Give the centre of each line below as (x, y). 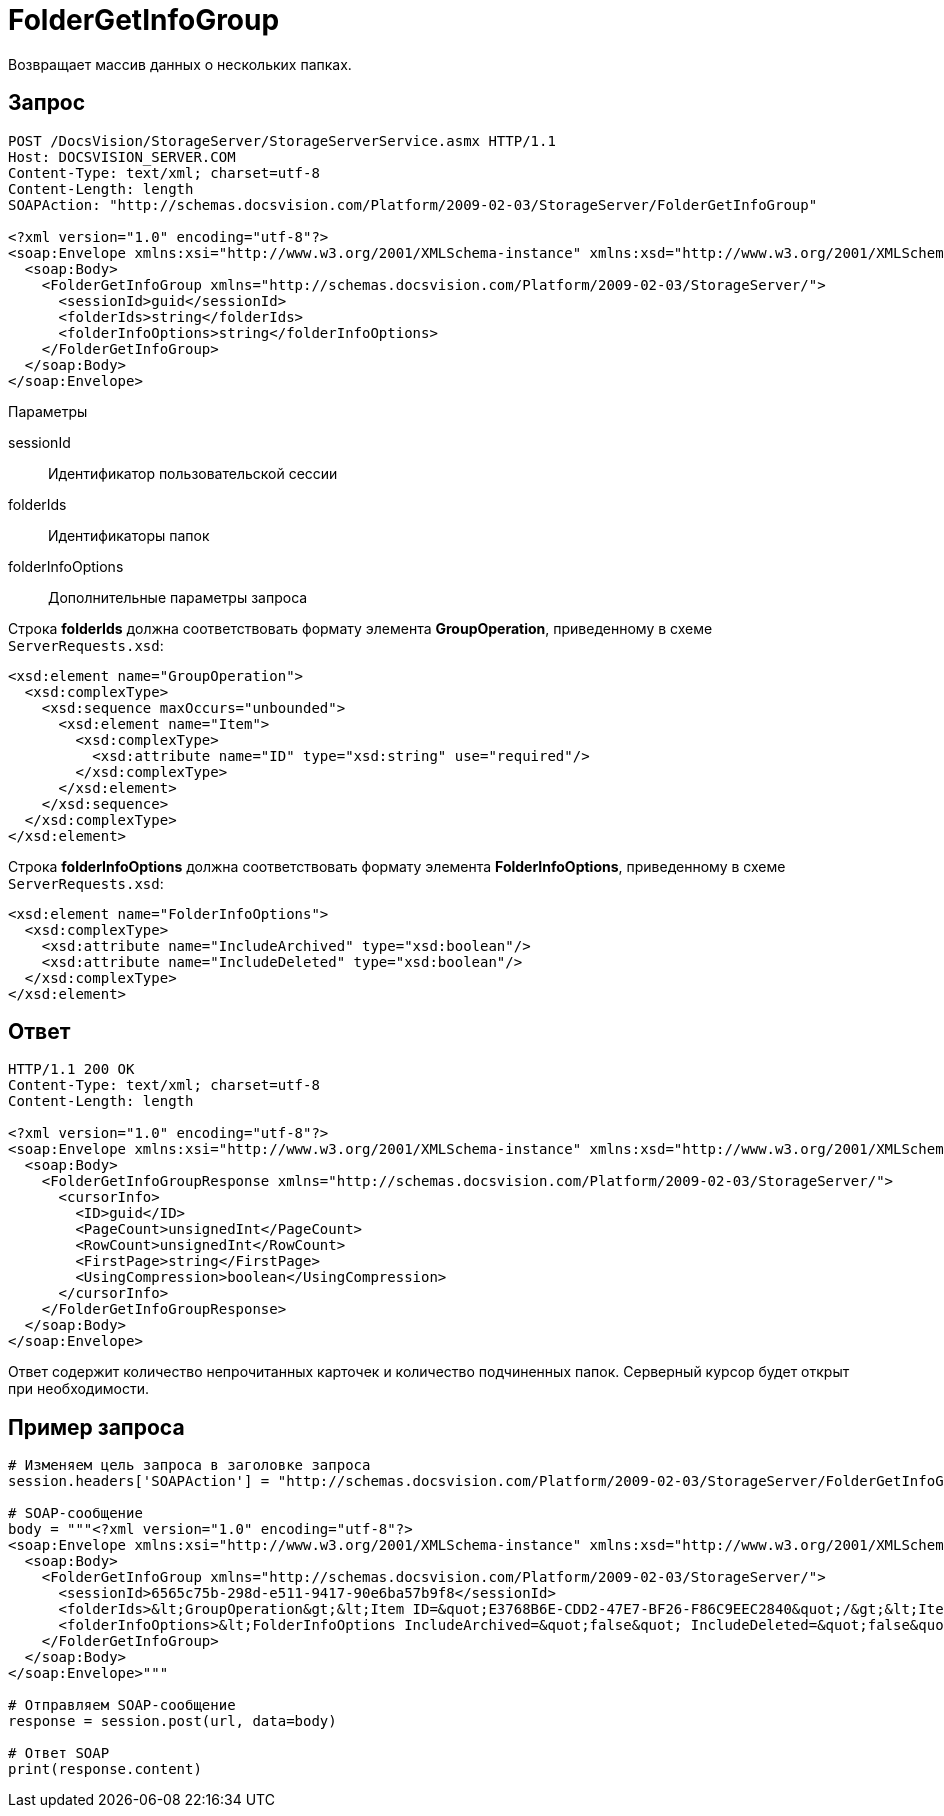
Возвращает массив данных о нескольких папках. (180, 64)
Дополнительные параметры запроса (178, 597)
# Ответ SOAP (59, 1753)
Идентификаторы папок (129, 535)
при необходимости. (78, 1389)
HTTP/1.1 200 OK (71, 1069)
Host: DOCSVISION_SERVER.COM (122, 156)
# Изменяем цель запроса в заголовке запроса (189, 1465)
